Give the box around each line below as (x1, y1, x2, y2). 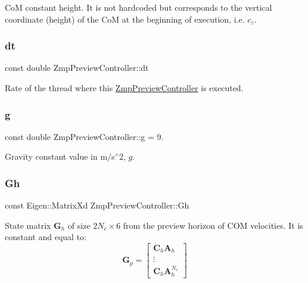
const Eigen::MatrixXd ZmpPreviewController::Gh (5, 199, 189, 212)
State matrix (5, 219, 51, 231)
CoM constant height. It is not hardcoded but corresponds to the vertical (5, 1, 272, 13)
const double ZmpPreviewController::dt (5, 61, 149, 74)
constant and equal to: (5, 231, 86, 243)
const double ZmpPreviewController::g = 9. (5, 130, 164, 142)
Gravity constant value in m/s (5, 150, 115, 163)
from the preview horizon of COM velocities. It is (123, 219, 303, 231)
